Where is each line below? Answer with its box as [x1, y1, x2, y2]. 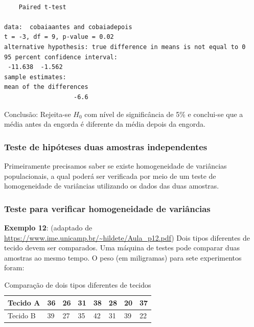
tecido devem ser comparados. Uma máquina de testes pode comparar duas [4, 242, 240, 253]
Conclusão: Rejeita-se [4, 108, 71, 119]
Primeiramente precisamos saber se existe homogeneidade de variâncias [4, 160, 227, 171]
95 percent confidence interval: [4, 53, 118, 61]
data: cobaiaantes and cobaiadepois [4, 23, 132, 31]
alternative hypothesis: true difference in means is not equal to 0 [4, 43, 246, 51]
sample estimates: [4, 73, 66, 81]
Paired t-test [18, 3, 66, 11]
